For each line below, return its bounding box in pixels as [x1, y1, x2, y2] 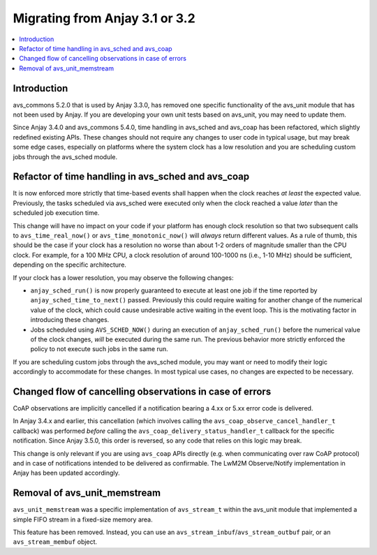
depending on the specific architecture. [13, 260, 127, 269]
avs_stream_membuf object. [13, 538, 98, 546]
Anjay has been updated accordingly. [13, 468, 120, 478]
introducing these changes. [30, 316, 110, 324]
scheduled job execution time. [13, 209, 100, 217]
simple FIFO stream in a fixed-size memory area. [13, 515, 153, 524]
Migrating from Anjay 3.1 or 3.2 [13, 10, 195, 26]
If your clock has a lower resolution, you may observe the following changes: [13, 273, 234, 282]
